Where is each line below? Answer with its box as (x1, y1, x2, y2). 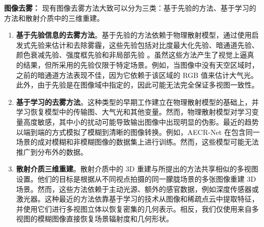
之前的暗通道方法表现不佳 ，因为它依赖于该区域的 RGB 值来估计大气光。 (16, 69, 258, 80)
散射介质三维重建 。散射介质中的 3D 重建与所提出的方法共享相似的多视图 (16, 163, 258, 174)
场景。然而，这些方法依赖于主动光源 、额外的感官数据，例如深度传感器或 (16, 183, 259, 194)
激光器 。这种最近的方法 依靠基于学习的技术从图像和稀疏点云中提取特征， (16, 193, 259, 204)
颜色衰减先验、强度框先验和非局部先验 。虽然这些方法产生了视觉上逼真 (16, 49, 254, 60)
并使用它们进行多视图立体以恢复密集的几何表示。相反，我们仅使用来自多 (16, 203, 259, 214)
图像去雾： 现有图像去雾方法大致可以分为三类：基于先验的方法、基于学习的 (4, 3, 256, 13)
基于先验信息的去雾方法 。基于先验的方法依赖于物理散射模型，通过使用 (16, 30, 252, 40)
